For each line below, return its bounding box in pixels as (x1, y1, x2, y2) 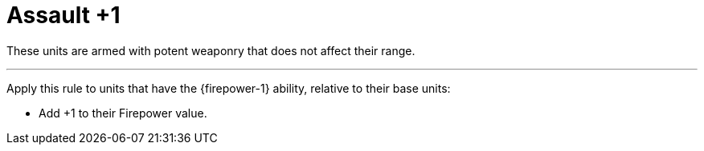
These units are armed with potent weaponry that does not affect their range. (6, 43, 415, 58)
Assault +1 (6, 2, 121, 29)
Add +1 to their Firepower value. (39, 105, 207, 120)
